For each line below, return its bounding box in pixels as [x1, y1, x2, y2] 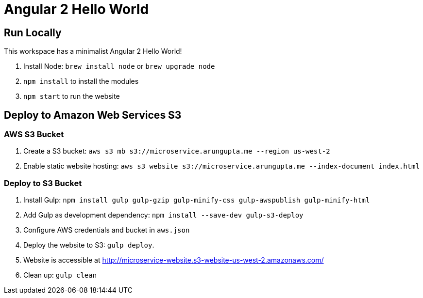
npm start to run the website [23, 92, 120, 101]
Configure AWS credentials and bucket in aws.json [23, 226, 190, 235]
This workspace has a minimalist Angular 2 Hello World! [4, 47, 182, 56]
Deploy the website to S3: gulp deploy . [23, 241, 154, 250]
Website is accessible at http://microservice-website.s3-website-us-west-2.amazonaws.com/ [23, 256, 324, 265]
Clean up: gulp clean [23, 271, 97, 280]
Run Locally [4, 26, 62, 39]
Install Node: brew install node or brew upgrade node [23, 62, 215, 71]
